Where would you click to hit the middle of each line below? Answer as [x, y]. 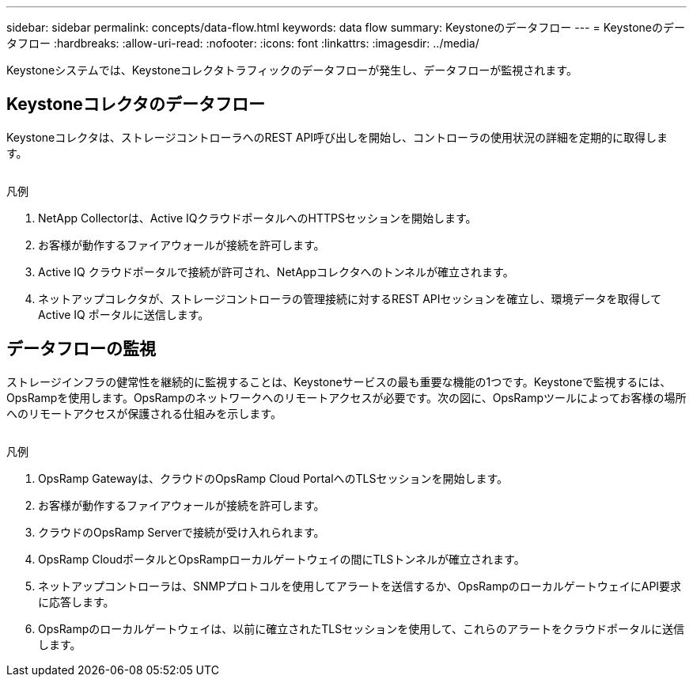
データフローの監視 [81, 349]
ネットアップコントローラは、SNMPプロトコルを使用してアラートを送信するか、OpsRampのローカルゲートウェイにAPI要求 [360, 586]
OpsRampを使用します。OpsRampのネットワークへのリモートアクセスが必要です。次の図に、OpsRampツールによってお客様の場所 [346, 397]
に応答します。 [76, 601]
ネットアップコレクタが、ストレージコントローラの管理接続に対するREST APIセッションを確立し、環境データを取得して [350, 298]
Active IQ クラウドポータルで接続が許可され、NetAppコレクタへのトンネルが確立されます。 [276, 271]
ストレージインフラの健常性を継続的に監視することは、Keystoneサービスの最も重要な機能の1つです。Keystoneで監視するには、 [339, 381]
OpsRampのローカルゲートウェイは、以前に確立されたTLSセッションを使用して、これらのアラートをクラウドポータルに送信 [362, 628]
